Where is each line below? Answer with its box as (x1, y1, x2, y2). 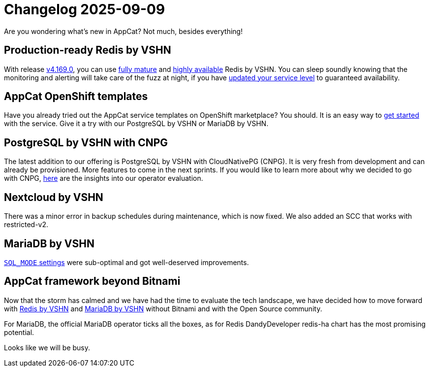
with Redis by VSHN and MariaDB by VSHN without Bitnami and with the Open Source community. (4, 304, 322, 313)
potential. (4, 328, 34, 337)
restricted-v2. (4, 220, 49, 229)
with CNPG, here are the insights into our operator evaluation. (4, 174, 203, 183)
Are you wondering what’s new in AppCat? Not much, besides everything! (4, 27, 243, 35)
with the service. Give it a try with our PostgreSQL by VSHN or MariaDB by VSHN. (4, 119, 269, 128)
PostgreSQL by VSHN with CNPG (4, 136, 168, 149)
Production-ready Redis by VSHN (4, 44, 171, 57)
